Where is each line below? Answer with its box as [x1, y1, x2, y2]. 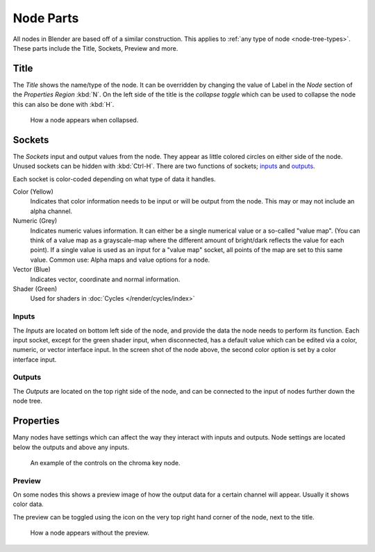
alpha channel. [30, 207, 73, 215]
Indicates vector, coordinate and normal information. [30, 275, 181, 283]
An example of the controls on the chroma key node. [30, 458, 181, 467]
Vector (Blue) [12, 265, 51, 274]
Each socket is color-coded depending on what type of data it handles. [12, 174, 216, 183]
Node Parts [12, 10, 79, 26]
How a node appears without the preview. [30, 528, 149, 537]
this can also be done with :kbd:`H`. [12, 100, 115, 108]
